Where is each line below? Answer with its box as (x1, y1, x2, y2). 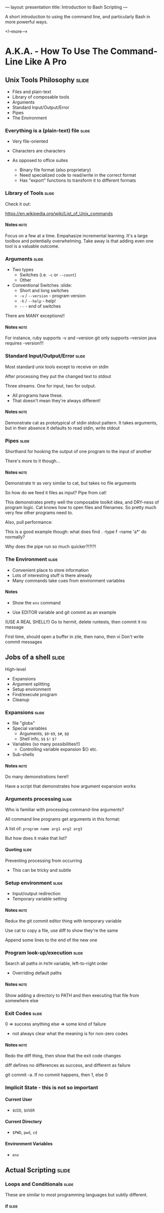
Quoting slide (5, 847, 32, 852)
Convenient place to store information (12, 567, 89, 573)
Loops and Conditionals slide (5, 1181, 74, 1187)
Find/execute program (12, 691, 57, 697)
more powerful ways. (5, 19, 48, 25)
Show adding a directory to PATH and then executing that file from (5, 992, 139, 998)
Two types (12, 267, 34, 273)
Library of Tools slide (5, 190, 55, 196)
